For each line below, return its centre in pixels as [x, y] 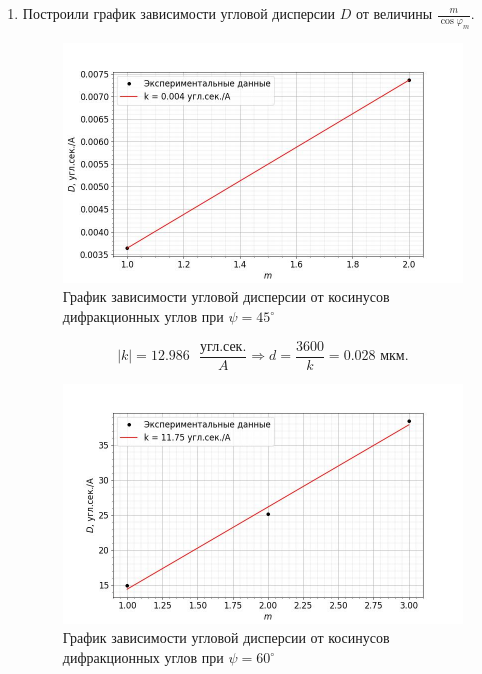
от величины [394, 13]
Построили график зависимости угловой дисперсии [179, 13]
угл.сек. [223, 346]
